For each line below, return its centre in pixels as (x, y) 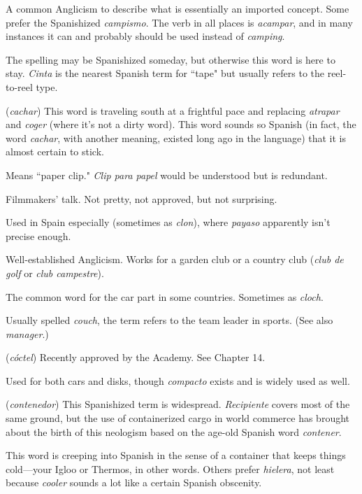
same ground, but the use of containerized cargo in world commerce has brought (178, 418)
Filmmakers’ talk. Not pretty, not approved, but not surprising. (142, 198)
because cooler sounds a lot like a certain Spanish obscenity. (134, 482)
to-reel (19, 86)
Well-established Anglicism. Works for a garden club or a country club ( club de (175, 259)
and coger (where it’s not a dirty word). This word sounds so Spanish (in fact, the (181, 124)
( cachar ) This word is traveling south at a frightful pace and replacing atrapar (173, 110)
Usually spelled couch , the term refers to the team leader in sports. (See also (169, 320)
